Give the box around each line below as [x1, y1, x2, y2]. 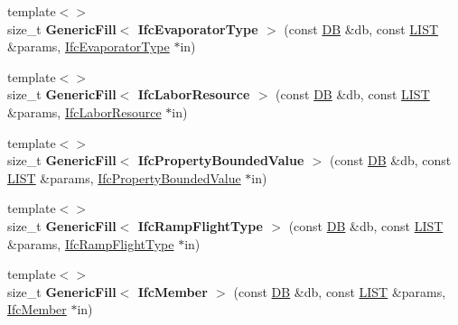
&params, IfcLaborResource [7, 102, 162, 121]
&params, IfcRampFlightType [7, 234, 174, 253]
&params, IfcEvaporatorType [7, 37, 170, 56]
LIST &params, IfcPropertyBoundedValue [7, 168, 241, 187]
